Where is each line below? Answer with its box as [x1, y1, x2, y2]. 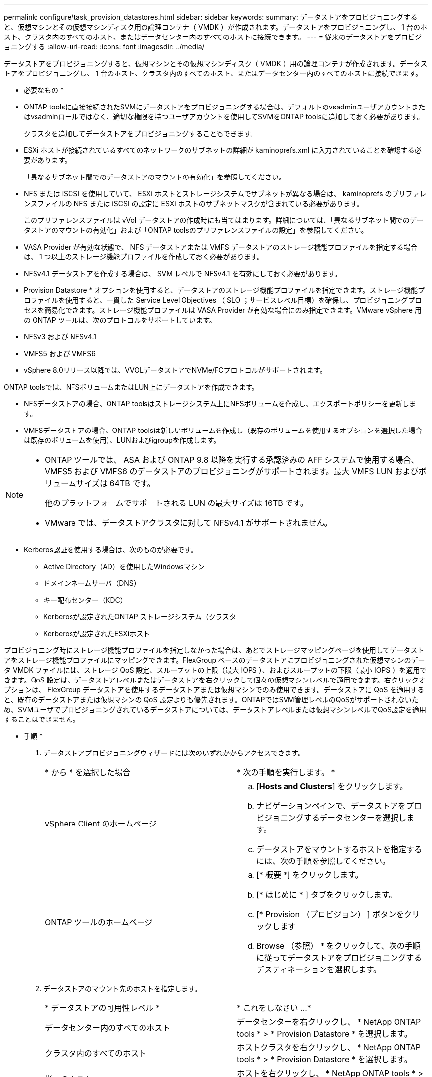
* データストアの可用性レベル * [45, 1003, 160, 1013]
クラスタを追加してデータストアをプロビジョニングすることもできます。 [24, 129, 257, 138]
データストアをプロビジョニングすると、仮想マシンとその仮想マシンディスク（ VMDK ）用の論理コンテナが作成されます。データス [4, 59, 428, 68]
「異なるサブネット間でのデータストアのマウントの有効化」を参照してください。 [24, 173, 286, 181]
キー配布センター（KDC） [43, 596, 127, 604]
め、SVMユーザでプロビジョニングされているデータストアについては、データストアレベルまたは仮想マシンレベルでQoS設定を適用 [4, 705, 426, 714]
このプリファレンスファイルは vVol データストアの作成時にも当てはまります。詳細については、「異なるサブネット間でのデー [24, 216, 424, 224]
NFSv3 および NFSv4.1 [24, 332, 96, 341]
